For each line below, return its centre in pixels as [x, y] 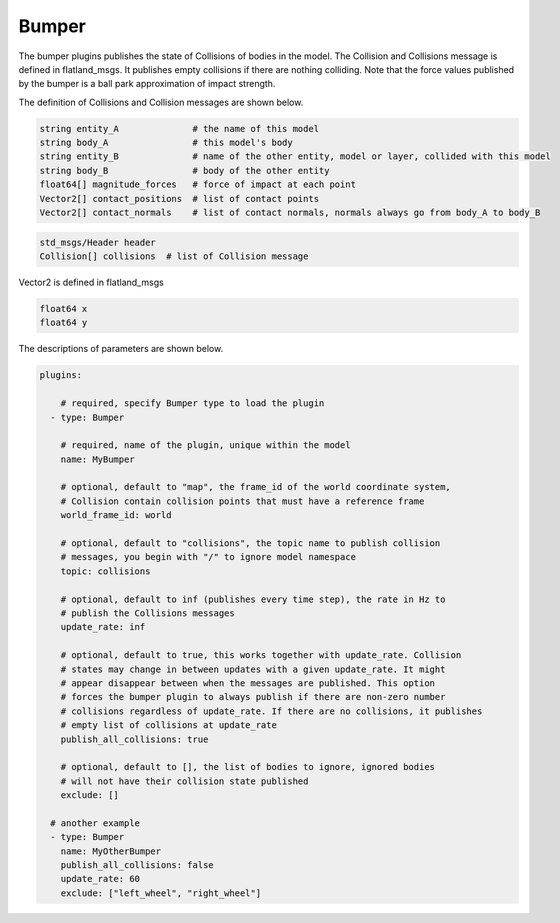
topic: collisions [105, 571]
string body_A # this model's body [166, 143]
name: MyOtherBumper [111, 851]
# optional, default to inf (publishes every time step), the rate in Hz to [253, 599]
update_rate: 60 [100, 879]
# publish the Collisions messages [147, 613]
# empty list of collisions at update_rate [168, 725]
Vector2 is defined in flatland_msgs [91, 282]
